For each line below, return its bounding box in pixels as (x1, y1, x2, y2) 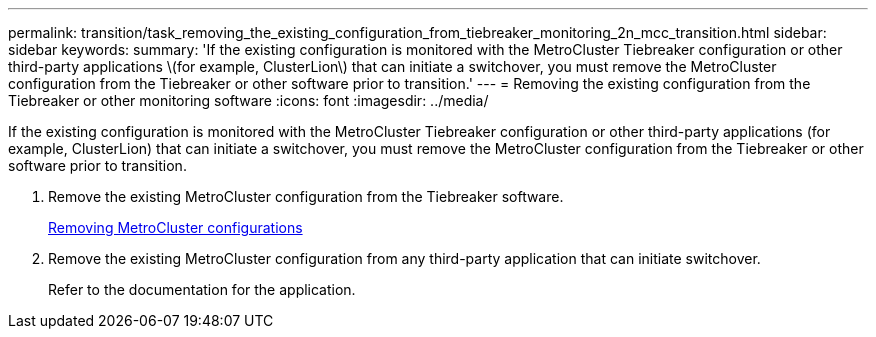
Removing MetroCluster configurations (48, 219, 303, 236)
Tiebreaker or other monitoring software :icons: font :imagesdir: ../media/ (8, 92, 489, 109)
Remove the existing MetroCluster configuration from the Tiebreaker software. (48, 188, 564, 205)
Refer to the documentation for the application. (48, 281, 356, 298)
